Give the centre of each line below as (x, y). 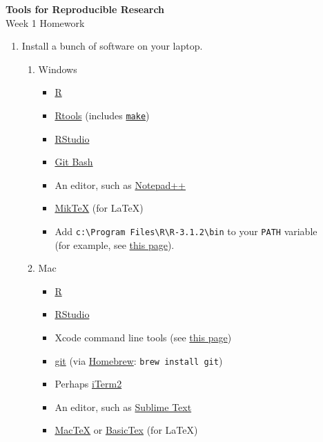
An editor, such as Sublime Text (123, 406)
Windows (58, 69)
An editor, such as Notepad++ (120, 184)
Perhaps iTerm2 (88, 384)
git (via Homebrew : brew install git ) (139, 360)
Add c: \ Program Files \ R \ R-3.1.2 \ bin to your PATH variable (186, 231)
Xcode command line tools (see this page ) (143, 338)
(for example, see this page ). (115, 244)
